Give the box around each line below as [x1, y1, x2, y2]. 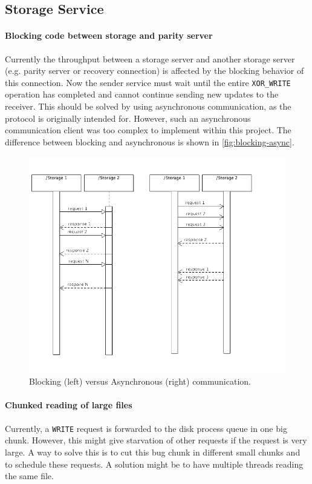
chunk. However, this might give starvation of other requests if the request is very [5, 434, 307, 446]
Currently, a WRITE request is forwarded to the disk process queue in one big [5, 422, 287, 434]
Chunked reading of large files [5, 399, 132, 411]
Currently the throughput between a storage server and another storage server [5, 52, 295, 65]
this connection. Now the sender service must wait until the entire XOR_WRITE [5, 76, 291, 88]
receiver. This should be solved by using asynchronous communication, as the [5, 100, 291, 113]
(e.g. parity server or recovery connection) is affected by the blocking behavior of [5, 64, 304, 77]
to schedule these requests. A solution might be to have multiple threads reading [5, 457, 304, 470]
